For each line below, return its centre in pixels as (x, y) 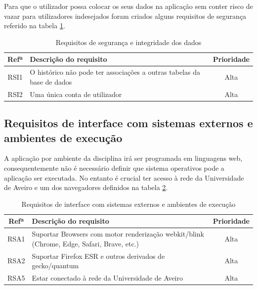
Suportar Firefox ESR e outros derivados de (98, 256)
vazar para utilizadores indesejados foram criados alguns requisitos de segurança (125, 16)
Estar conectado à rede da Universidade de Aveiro (107, 278)
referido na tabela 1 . (35, 25)
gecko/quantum (55, 265)
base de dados (51, 81)
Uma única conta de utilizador (76, 94)
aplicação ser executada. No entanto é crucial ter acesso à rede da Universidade (124, 177)
